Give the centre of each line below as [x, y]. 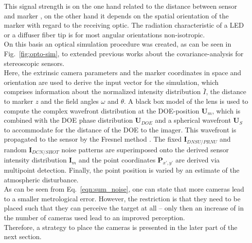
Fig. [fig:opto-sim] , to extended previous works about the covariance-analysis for [124, 53]
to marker [18, 101]
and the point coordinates [117, 160]
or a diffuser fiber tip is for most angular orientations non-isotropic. [104, 34]
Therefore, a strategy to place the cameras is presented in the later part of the [121, 227]
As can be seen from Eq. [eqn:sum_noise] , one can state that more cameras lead [124, 189]
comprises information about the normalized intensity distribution [102, 91]
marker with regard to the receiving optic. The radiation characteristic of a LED [124, 25]
